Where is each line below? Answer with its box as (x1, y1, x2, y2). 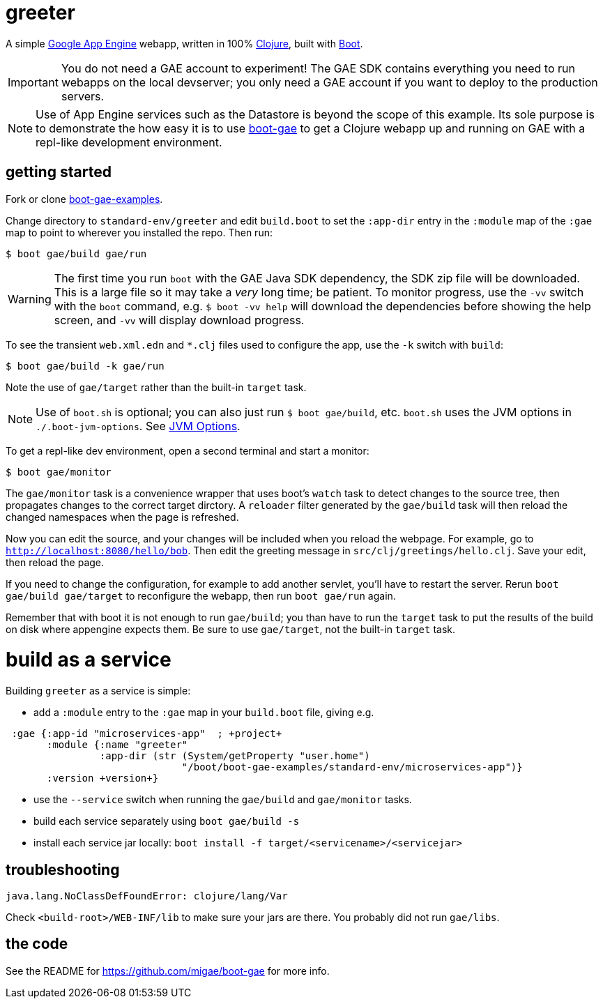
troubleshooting (6, 860, 120, 878)
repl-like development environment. (36, 135, 222, 149)
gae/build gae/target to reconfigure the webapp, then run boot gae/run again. (6, 589, 396, 602)
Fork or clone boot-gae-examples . (6, 192, 163, 205)
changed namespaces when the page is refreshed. (6, 510, 239, 523)
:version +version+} (47, 773, 159, 784)
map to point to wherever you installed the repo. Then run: (6, 226, 273, 238)
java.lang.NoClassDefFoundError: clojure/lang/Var (6, 890, 288, 902)
